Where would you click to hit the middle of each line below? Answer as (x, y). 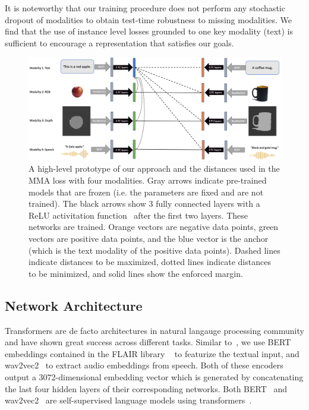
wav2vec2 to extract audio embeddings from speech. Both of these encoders (144, 365)
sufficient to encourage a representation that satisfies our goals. (119, 42)
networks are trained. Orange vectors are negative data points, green (154, 227)
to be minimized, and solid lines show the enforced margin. (136, 273)
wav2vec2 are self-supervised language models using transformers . (128, 400)
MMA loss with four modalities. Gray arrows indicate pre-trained (148, 180)
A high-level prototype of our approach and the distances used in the (154, 168)
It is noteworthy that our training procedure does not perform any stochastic (145, 8)
